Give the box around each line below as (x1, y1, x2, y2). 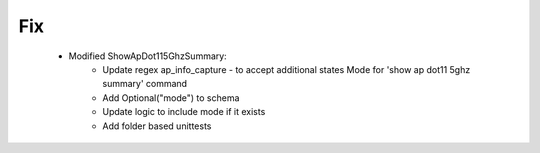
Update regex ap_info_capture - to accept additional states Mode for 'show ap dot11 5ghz (102, 63, 471, 75)
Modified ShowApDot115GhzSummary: (68, 50, 227, 62)
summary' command (102, 78, 188, 90)
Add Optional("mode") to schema (102, 91, 240, 104)
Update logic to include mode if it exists (102, 106, 266, 118)
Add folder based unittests (102, 120, 212, 132)
